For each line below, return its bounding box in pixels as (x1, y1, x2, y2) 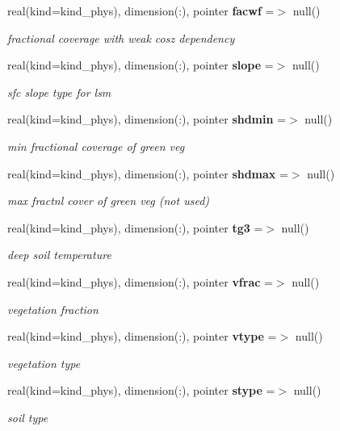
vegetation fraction (7, 300, 99, 317)
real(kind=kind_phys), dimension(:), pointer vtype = (7, 328, 277, 345)
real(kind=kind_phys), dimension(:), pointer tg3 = (7, 219, 263, 236)
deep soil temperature (7, 246, 111, 263)
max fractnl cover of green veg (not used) (7, 192, 210, 209)
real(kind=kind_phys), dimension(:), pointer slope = (7, 56, 274, 73)
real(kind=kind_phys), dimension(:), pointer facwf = (7, 2, 275, 19)
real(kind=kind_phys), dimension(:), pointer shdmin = (7, 111, 287, 128)
